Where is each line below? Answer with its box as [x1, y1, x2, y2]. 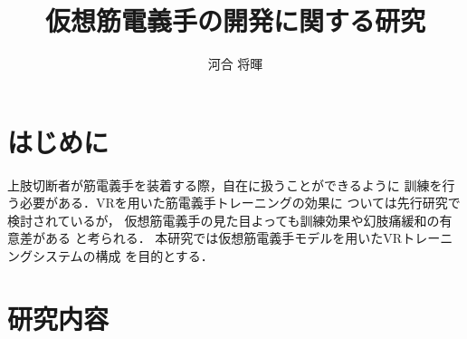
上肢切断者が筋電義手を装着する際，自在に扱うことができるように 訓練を [7, 175, 443, 194]
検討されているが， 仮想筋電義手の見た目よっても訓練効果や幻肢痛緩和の [7, 210, 440, 229]
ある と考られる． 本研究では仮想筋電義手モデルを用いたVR [44, 228, 403, 247]
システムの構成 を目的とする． [32, 247, 214, 266]
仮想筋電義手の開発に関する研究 [44, 2, 425, 39]
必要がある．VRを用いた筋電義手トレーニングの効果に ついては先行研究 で [19, 193, 461, 212]
